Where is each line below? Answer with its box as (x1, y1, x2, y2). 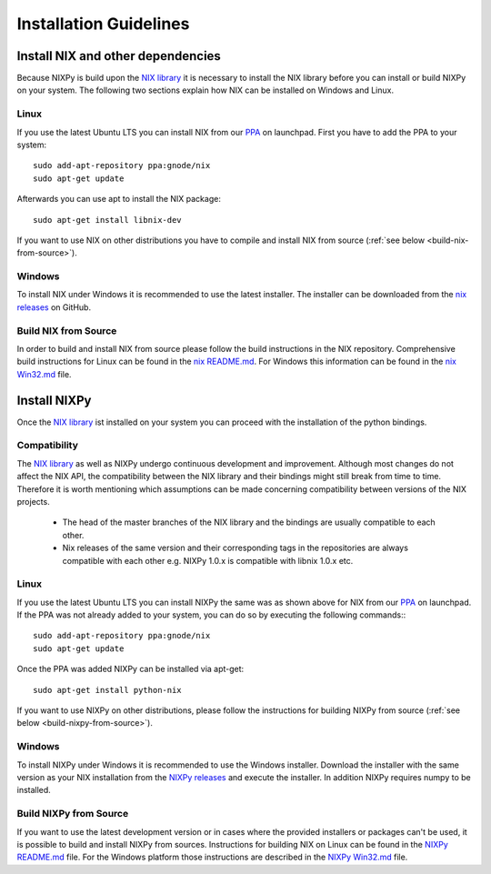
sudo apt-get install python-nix (33, 685, 182, 695)
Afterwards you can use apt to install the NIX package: (16, 194, 222, 205)
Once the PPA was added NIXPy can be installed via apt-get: (16, 664, 245, 675)
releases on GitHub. (16, 301, 91, 313)
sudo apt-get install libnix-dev (33, 215, 182, 225)
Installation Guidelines (16, 14, 190, 34)
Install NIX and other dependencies (16, 48, 222, 64)
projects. (16, 497, 50, 507)
